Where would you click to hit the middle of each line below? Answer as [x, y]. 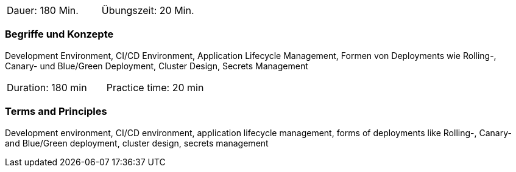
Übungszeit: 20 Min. [148, 10]
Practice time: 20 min [155, 87]
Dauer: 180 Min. [43, 10]
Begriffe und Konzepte [59, 34]
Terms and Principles [56, 112]
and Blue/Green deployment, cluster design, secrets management [137, 143]
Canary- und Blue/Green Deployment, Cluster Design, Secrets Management [157, 66]
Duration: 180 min [47, 87]
